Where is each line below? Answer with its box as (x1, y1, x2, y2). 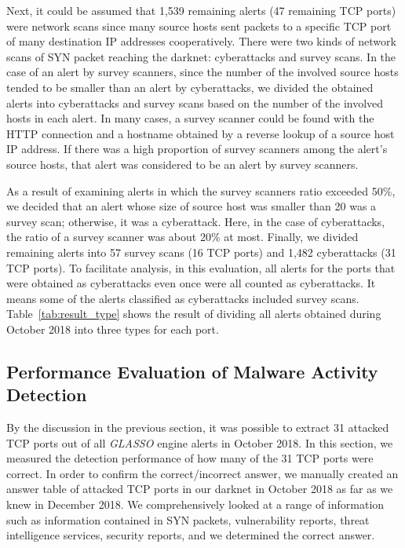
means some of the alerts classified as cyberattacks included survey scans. (6, 290, 359, 306)
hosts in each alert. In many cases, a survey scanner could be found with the (6, 110, 374, 126)
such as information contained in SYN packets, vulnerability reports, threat (6, 511, 370, 528)
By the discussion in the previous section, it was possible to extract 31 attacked (6, 419, 389, 436)
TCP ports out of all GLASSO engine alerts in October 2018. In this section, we (6, 434, 393, 451)
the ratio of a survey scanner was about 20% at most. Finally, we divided (6, 228, 359, 245)
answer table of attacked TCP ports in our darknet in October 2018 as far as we (6, 480, 393, 497)
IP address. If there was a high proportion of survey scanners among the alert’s (6, 141, 388, 157)
